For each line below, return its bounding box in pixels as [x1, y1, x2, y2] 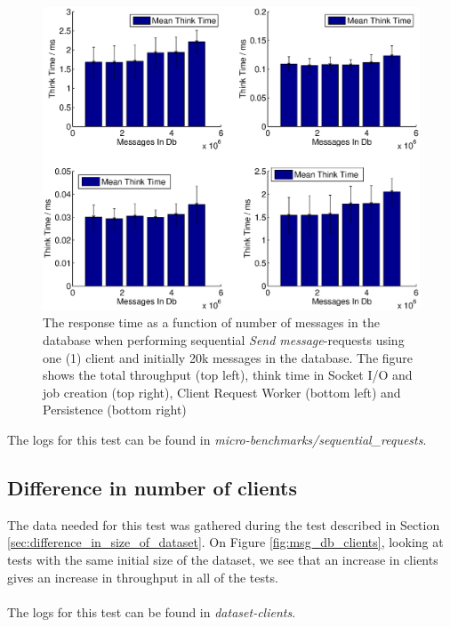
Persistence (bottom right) [43, 400, 187, 419]
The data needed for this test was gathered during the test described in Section [7, 515, 440, 534]
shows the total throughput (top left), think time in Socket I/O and [43, 366, 413, 384]
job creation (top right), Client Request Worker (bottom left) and [43, 382, 401, 401]
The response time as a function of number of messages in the [43, 313, 380, 332]
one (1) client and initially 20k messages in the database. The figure [43, 348, 414, 366]
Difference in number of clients [7, 473, 297, 501]
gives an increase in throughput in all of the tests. [7, 567, 278, 586]
